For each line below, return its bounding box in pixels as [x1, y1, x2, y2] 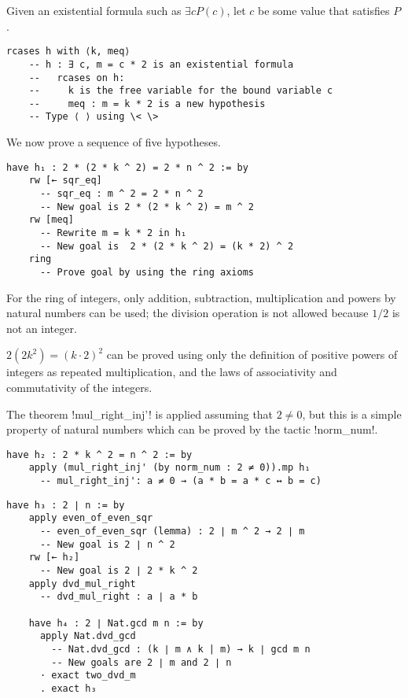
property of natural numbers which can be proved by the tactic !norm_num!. [6, 421, 378, 438]
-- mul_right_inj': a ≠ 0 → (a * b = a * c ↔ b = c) [39, 475, 322, 487]
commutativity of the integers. [6, 379, 153, 395]
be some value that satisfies [257, 2, 390, 18]
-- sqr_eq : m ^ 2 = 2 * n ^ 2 [39, 188, 204, 200]
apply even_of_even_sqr [28, 512, 153, 524]
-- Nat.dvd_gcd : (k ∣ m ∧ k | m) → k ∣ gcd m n [51, 643, 311, 655]
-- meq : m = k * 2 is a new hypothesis [28, 98, 266, 109]
